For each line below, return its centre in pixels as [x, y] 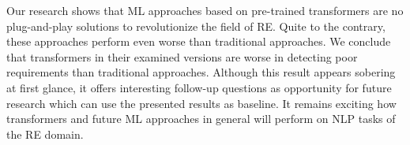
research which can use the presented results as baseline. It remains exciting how [201, 103]
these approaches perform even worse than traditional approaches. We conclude [199, 41]
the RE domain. [45, 134]
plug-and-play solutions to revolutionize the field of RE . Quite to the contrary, [196, 26]
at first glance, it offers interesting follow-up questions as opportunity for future [199, 87]
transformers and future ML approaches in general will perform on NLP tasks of [201, 119]
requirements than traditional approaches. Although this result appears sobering [201, 72]
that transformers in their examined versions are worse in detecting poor [182, 56]
